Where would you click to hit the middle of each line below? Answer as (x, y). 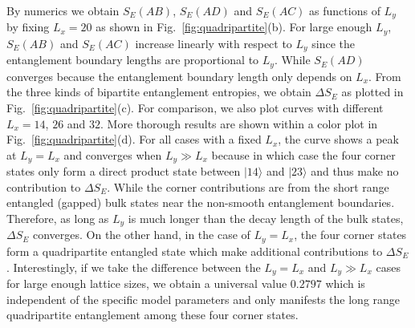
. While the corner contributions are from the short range (248, 186)
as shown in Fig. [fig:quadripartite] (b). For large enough (234, 27)
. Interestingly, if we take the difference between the (134, 267)
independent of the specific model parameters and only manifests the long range (203, 299)
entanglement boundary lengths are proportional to (133, 60)
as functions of (345, 10)
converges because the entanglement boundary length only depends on (179, 76)
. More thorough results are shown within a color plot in (239, 123)
